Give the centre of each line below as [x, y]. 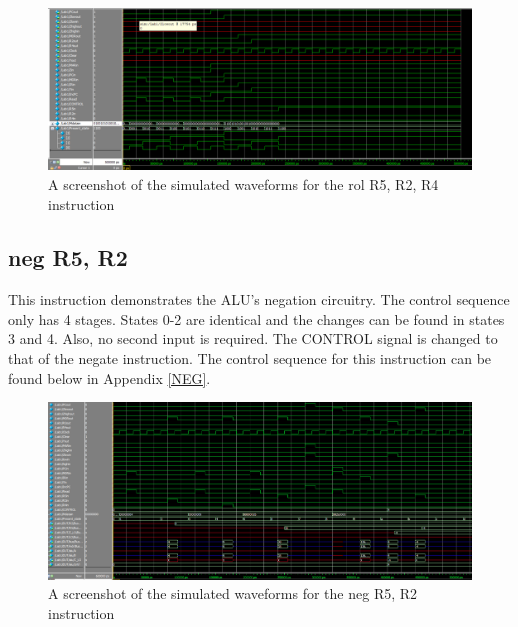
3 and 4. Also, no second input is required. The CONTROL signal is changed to [253, 338]
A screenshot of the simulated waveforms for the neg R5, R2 [233, 593]
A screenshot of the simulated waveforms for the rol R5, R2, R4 [243, 183]
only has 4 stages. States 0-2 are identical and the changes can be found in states [256, 318]
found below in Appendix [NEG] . [109, 377]
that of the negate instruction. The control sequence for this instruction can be [250, 358]
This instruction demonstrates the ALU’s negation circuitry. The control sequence [259, 299]
